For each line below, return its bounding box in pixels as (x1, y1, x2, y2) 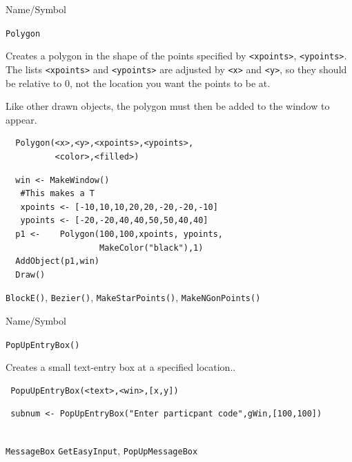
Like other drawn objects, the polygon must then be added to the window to (6, 99, 330, 113)
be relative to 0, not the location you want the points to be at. (6, 75, 271, 90)
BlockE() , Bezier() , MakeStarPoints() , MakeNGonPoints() (6, 290, 261, 305)
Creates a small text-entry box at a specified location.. (6, 360, 236, 374)
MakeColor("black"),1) (99, 242, 204, 253)
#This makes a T (20, 189, 95, 199)
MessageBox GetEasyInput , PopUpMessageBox (6, 443, 198, 457)
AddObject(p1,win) (15, 256, 100, 267)
